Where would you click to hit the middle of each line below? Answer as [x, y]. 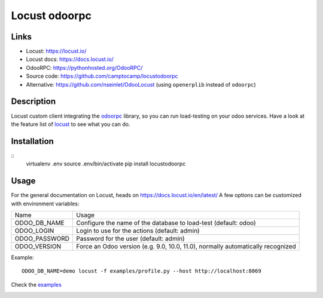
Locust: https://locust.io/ [56, 51]
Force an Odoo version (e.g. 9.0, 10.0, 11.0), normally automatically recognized [186, 246]
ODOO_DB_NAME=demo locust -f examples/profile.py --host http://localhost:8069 [141, 271]
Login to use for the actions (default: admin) [138, 231]
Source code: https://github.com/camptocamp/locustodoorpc [102, 76]
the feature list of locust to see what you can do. [71, 124]
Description [33, 102]
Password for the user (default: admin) [130, 238]
